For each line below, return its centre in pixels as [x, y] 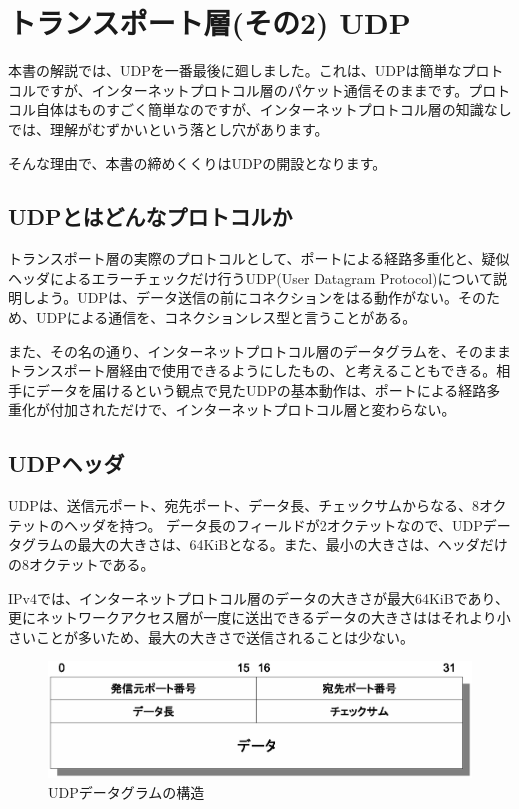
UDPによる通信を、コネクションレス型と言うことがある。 [226, 317]
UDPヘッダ [66, 463]
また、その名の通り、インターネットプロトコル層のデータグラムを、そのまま [260, 350]
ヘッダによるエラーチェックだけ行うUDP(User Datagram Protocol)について [251, 277]
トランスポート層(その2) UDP [209, 22]
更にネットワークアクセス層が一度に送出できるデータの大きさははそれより [252, 617]
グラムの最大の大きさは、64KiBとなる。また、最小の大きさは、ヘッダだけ [264, 544]
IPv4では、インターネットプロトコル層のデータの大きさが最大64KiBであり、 [258, 597]
